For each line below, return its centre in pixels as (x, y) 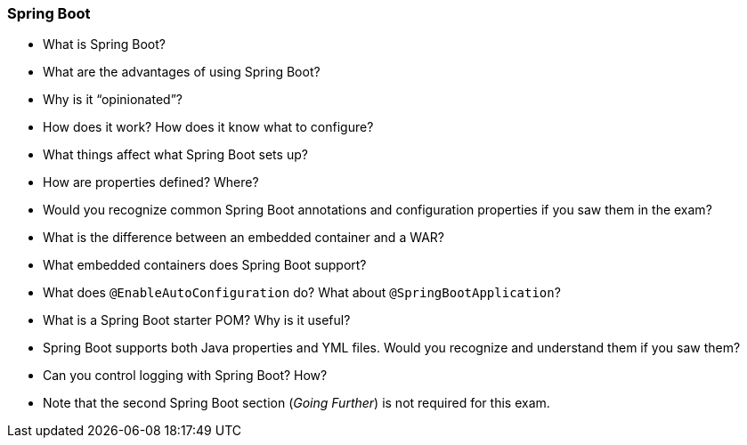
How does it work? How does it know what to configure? (208, 127)
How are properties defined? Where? (151, 182)
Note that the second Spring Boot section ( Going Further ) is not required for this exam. (296, 403)
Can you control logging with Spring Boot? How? (185, 376)
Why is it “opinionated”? (113, 100)
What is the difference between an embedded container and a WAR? (244, 238)
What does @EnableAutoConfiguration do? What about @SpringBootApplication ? (302, 293)
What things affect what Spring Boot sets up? (175, 155)
